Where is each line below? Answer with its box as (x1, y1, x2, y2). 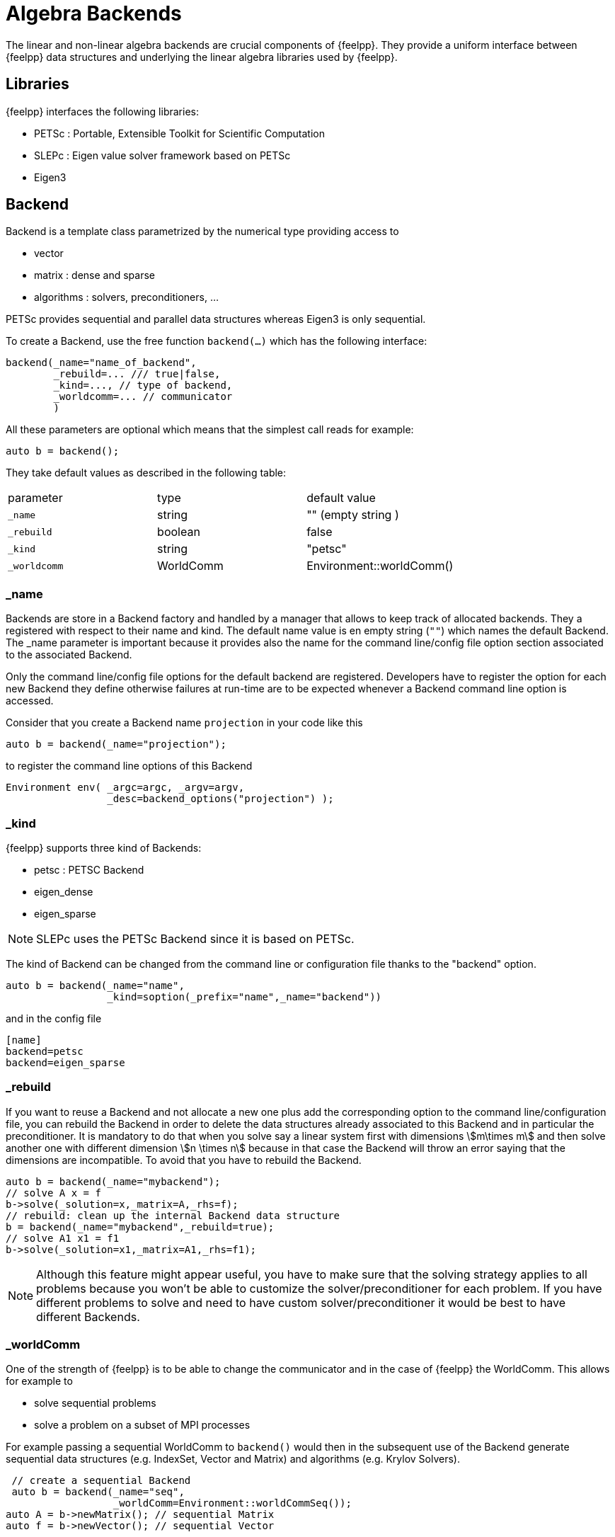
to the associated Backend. (6, 648, 132, 661)
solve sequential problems (34, 1397, 156, 1410)
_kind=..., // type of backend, (53, 379, 233, 392)
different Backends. (36, 1309, 140, 1324)
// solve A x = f (6, 1187, 101, 1199)
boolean (157, 525, 200, 539)
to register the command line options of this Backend (6, 760, 253, 772)
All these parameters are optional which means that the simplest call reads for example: (6, 423, 414, 436)
